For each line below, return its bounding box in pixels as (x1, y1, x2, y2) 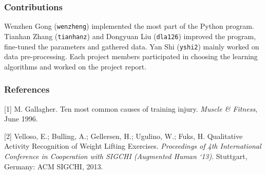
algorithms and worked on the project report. (4, 61, 147, 72)
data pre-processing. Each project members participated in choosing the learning (4, 51, 258, 62)
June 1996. (4, 113, 38, 124)
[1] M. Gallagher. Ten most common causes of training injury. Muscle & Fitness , (4, 103, 258, 114)
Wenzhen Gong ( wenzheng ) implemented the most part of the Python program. (4, 21, 254, 31)
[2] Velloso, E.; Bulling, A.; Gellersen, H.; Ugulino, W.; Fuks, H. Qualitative (4, 130, 243, 141)
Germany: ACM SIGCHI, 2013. (4, 161, 103, 171)
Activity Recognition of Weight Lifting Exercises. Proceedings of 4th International (4, 141, 261, 151)
